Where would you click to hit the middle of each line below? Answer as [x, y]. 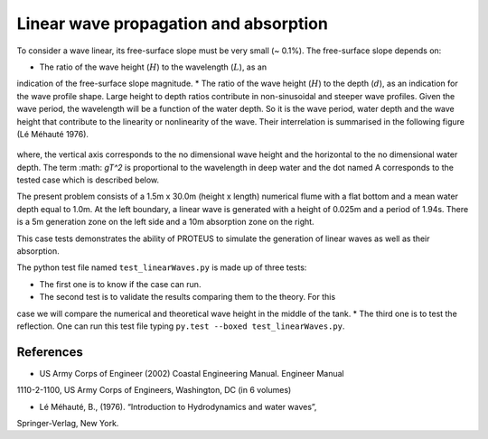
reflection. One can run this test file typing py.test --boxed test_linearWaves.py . [181, 326]
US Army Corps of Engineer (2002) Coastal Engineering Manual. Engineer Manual [192, 373]
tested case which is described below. [88, 180]
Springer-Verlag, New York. [68, 424]
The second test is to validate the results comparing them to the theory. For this [188, 297]
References [50, 352]
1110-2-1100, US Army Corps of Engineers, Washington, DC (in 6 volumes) [154, 390]
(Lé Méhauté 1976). [53, 134]
